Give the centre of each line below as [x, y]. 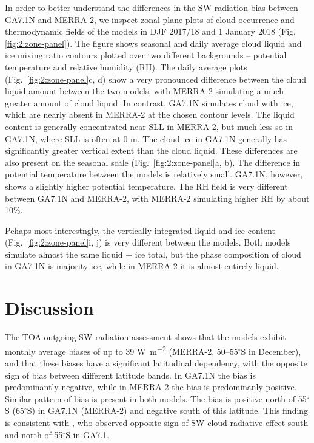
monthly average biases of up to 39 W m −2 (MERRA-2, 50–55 [122, 350]
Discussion [49, 308]
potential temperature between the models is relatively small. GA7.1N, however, [154, 174]
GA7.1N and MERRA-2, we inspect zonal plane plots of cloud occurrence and [150, 19]
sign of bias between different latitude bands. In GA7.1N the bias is [130, 375]
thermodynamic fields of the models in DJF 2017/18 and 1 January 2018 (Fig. [150, 31]
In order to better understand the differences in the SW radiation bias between [152, 7]
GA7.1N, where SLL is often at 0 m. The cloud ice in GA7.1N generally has [146, 138]
